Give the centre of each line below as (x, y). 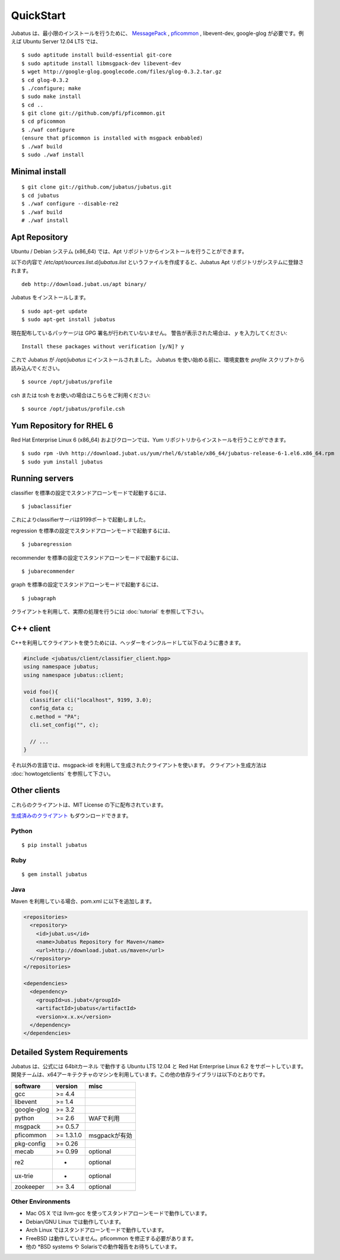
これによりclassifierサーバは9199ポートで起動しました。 (80, 520)
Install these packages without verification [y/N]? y (103, 347)
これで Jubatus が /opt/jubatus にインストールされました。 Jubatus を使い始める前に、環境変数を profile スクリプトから (158, 360)
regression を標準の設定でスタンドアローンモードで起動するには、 (92, 531)
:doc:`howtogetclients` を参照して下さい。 (62, 773)
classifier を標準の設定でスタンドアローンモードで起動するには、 (90, 493)
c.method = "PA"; (55, 716)
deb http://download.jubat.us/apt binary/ (84, 284)
